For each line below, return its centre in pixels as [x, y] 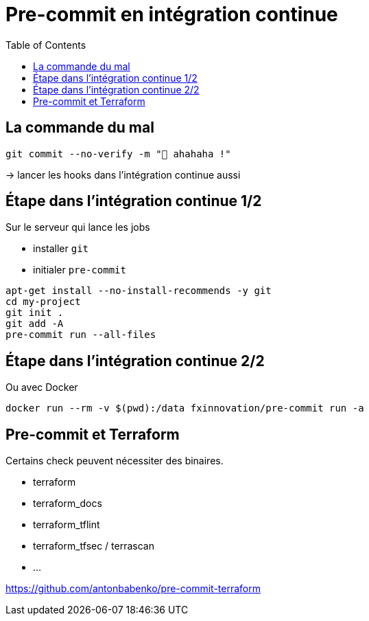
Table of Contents [46, 45]
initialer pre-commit [80, 270]
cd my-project [43, 302]
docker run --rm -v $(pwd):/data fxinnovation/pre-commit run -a [185, 408]
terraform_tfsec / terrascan [94, 546]
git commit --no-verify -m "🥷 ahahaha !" [118, 154]
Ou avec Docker [42, 387]
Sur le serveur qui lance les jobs [78, 227]
